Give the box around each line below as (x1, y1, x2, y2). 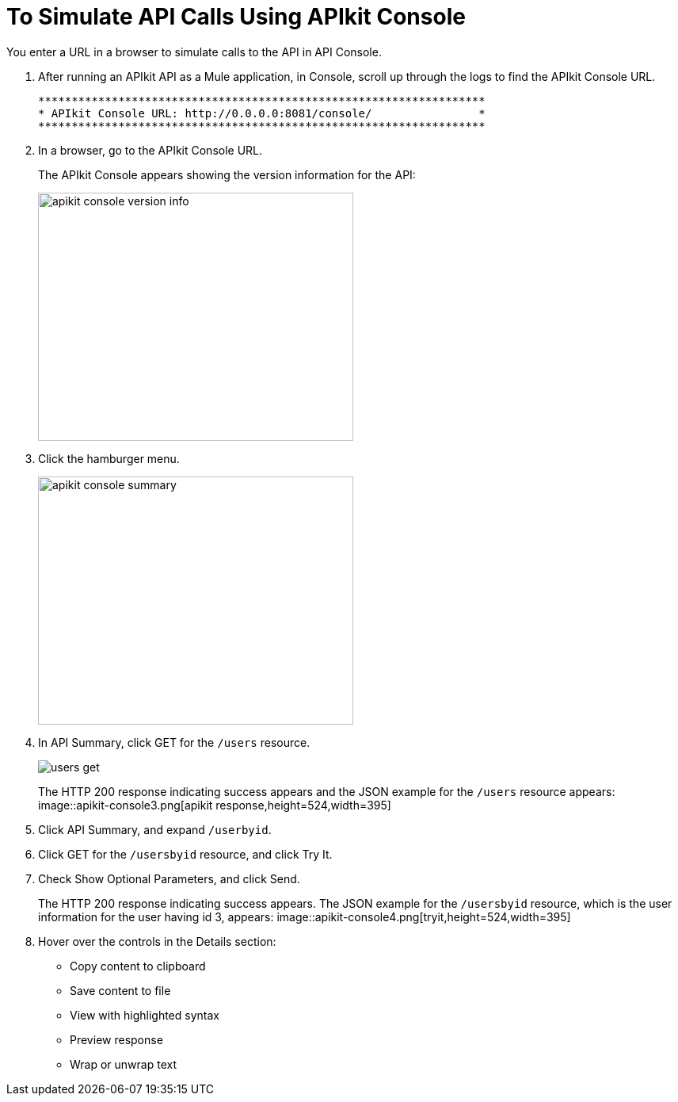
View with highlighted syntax (70, 1008, 219, 1022)
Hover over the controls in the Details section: (38, 934, 276, 948)
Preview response (70, 1032, 163, 1047)
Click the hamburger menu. (38, 451, 180, 465)
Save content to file (70, 983, 171, 997)
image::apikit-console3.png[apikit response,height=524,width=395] (38, 798, 391, 812)
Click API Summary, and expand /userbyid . (38, 822, 272, 836)
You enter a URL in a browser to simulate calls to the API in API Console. (6, 44, 382, 59)
